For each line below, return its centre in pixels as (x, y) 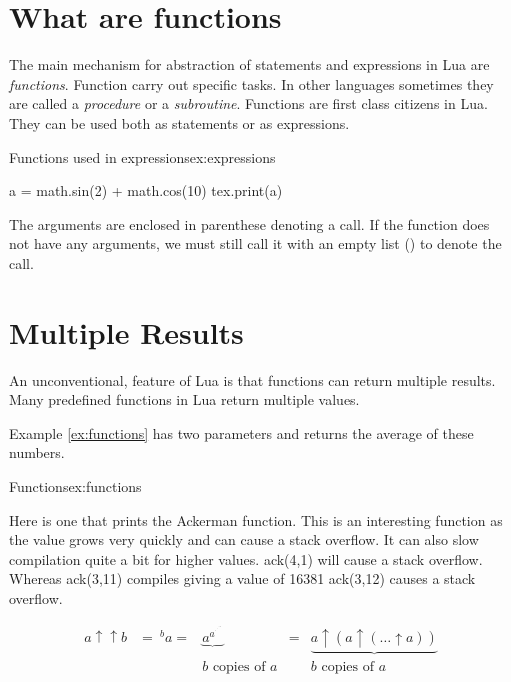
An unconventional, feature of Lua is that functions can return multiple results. (252, 379)
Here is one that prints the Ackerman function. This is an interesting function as (256, 519)
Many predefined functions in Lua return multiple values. (184, 399)
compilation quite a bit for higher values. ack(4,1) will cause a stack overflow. (246, 558)
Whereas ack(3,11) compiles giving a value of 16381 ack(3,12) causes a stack (242, 578)
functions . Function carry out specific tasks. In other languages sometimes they (251, 83)
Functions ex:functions (75, 485)
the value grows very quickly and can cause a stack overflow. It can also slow (244, 539)
